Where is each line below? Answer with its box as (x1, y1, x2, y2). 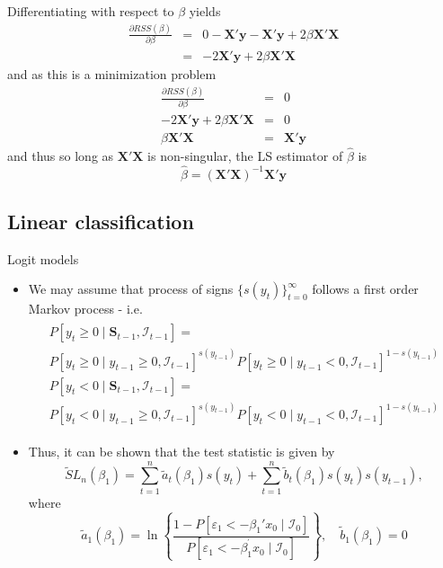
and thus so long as (7, 146, 114, 164)
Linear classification (7, 208, 194, 235)
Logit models (7, 249, 79, 268)
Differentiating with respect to (7, 2, 174, 20)
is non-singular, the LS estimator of (147, 146, 343, 164)
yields (189, 2, 221, 20)
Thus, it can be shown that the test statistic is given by (28, 442, 335, 461)
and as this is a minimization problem (7, 65, 217, 84)
